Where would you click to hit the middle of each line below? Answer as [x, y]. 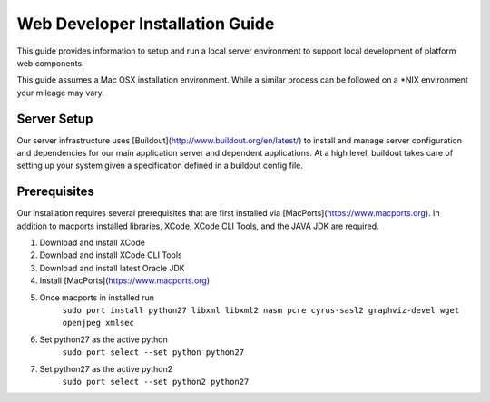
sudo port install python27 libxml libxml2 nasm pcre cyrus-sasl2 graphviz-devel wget [261, 310]
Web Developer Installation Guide [146, 24]
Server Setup [55, 118]
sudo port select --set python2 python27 [156, 382]
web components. [51, 63]
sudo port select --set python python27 [153, 353]
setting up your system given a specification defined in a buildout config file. [160, 166]
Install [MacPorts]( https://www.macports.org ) [125, 280]
